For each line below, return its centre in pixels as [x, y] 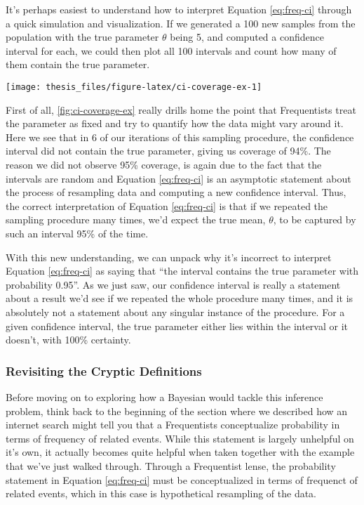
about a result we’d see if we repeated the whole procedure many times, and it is [180, 298]
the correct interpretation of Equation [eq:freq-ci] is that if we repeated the [167, 205]
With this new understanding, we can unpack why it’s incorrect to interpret [169, 257]
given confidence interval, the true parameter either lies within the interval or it [177, 326]
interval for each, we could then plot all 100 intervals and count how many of [171, 50]
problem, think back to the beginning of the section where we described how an [177, 411]
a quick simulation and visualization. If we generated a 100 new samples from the [181, 23]
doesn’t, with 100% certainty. [68, 340]
